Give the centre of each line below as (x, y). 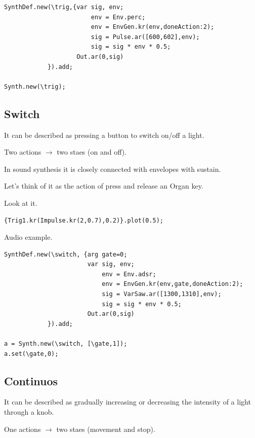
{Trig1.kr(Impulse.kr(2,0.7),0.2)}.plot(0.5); (84, 220)
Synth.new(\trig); (35, 86)
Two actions (23, 152)
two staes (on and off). (92, 152)
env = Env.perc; (118, 17)
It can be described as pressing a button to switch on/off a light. (104, 135)
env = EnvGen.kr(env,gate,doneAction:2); (173, 284)
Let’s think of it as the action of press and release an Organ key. (104, 186)
